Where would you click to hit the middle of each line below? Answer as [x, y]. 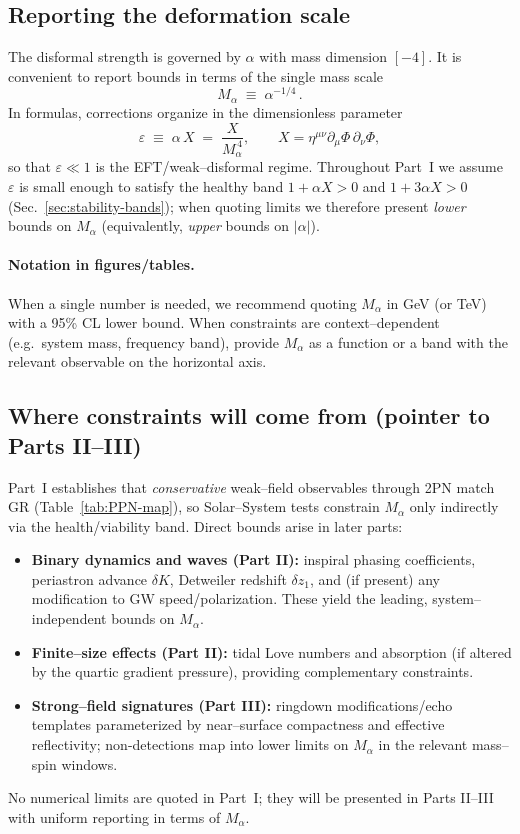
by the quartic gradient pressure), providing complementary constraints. [252, 671]
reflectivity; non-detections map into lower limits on [190, 744]
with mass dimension [323, 56]
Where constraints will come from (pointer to [249, 415]
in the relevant [423, 744]
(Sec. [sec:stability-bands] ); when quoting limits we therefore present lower [237, 205]
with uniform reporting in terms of [114, 816]
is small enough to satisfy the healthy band [151, 185]
